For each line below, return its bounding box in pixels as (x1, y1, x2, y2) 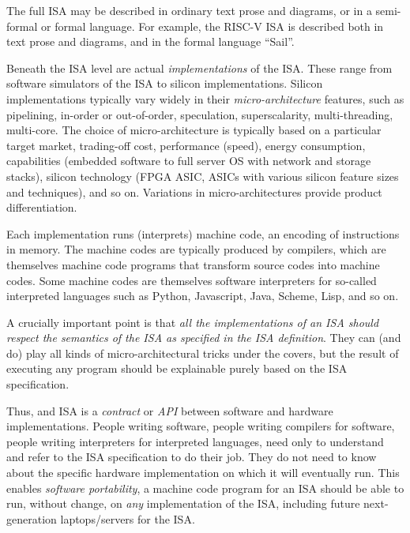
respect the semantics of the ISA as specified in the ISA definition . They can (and (6, 329, 401, 346)
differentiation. (6, 199, 77, 216)
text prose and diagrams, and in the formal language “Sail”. (6, 33, 295, 50)
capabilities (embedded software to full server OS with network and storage (6, 152, 371, 169)
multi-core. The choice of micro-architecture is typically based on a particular (6, 122, 382, 138)
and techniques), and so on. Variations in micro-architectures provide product (6, 183, 382, 200)
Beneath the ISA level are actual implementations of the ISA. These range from (6, 59, 393, 76)
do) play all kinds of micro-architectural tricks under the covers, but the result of (6, 344, 399, 361)
